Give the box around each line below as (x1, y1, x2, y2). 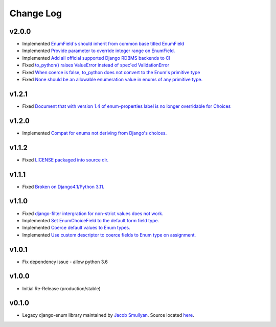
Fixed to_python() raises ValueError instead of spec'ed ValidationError (22, 62, 170, 68)
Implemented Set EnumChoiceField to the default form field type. (22, 217, 159, 223)
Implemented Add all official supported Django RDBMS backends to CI (22, 55, 171, 61)
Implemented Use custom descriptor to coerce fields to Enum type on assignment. (22, 231, 196, 238)
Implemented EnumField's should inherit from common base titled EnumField (22, 41, 185, 47)
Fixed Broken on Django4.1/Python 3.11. (22, 183, 105, 190)
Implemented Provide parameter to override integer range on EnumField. (22, 48, 175, 54)
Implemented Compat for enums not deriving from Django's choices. (22, 130, 167, 136)
